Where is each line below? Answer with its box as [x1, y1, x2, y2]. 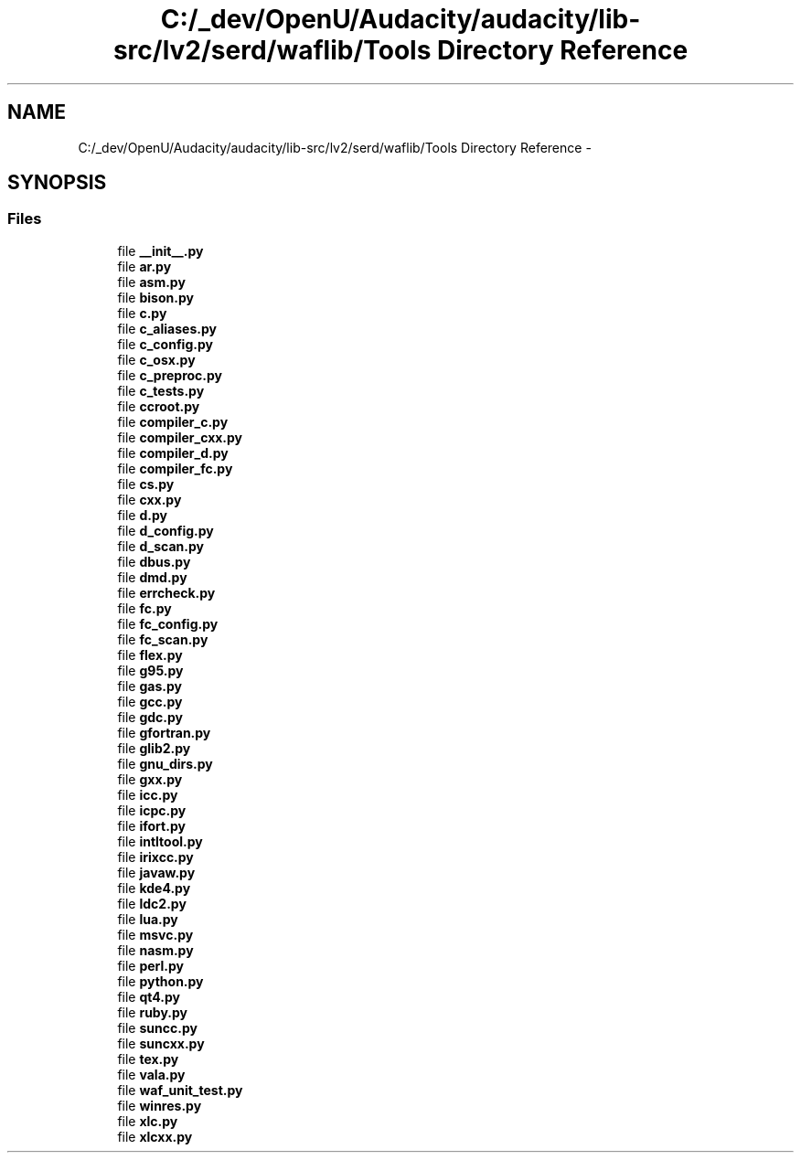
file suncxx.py [117, 1035, 205, 1051]
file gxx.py [117, 771, 183, 787]
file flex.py [117, 646, 183, 663]
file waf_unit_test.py [117, 1081, 243, 1098]
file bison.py [117, 289, 194, 305]
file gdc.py [117, 708, 184, 725]
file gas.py [117, 677, 182, 694]
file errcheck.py [117, 584, 216, 601]
